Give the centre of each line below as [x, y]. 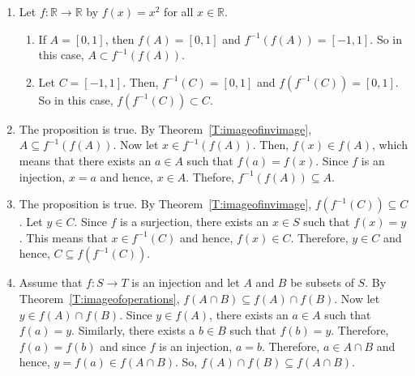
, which [390, 145]
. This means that [63, 237]
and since [123, 346]
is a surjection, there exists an [195, 222]
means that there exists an [85, 160]
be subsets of [322, 282]
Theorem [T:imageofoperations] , [99, 298]
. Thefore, [210, 176]
